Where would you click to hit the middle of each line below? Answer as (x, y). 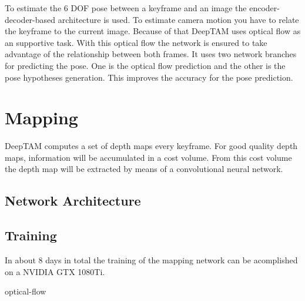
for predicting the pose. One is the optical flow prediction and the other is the (145, 65)
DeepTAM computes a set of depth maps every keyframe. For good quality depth (151, 146)
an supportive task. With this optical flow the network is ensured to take (136, 42)
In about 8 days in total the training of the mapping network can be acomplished (151, 260)
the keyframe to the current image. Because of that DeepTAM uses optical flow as (153, 31)
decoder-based (30, 19)
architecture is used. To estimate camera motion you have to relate (178, 19)
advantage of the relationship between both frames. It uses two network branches (151, 54)
